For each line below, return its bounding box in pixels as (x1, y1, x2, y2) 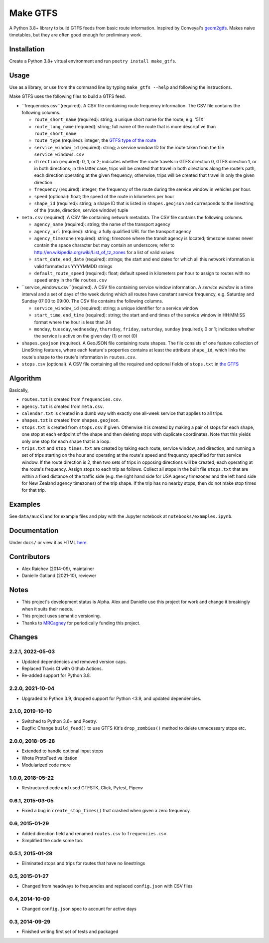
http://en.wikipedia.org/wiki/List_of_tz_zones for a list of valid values (34, 249, 174, 255)
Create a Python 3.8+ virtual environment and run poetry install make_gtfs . (9, 58, 177, 64)
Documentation (9, 527, 59, 535)
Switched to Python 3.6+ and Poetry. (21, 718, 97, 724)
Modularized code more (21, 762, 71, 768)
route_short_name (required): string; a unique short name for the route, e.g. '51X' (34, 116, 205, 122)
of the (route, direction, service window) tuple (34, 207, 129, 213)
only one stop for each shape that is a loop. (21, 438, 111, 444)
